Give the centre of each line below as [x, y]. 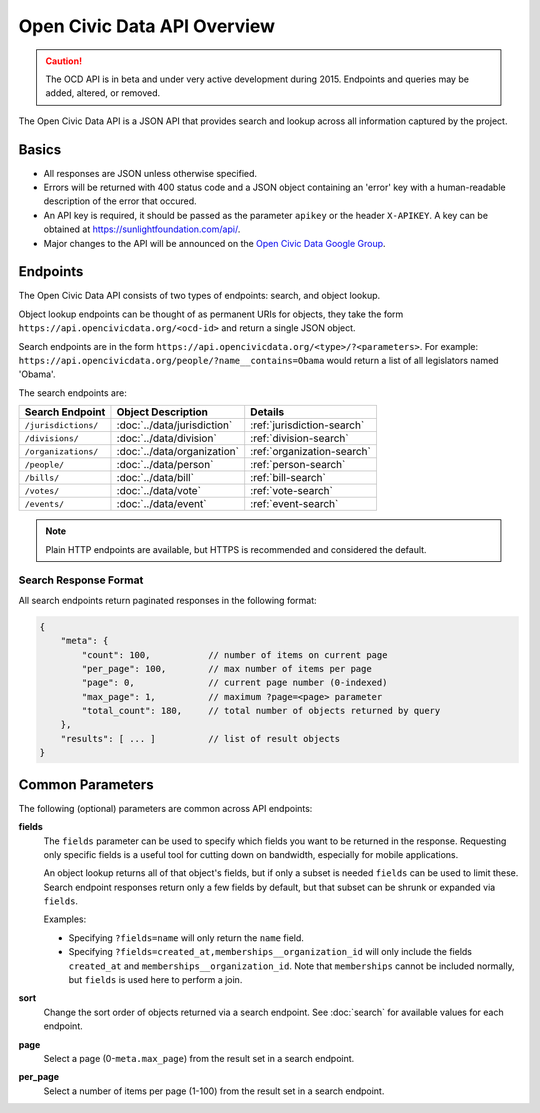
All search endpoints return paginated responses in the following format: [167, 600]
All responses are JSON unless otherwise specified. [150, 173]
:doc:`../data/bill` [155, 478]
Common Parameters [86, 784]
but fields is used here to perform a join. [155, 980]
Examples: [65, 919]
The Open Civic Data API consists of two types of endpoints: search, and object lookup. [199, 296]
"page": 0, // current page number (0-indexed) [234, 683]
